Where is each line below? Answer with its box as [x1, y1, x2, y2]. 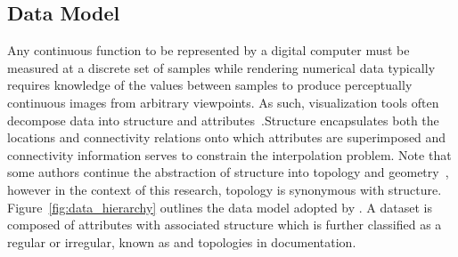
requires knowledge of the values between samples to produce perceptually [7, 76, 413, 94]
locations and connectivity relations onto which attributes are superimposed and [7, 128, 446, 147]
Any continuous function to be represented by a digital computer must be [7, 41, 410, 60]
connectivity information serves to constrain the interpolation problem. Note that [7, 145, 452, 164]
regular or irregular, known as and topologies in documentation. [7, 232, 356, 251]
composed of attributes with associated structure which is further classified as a [7, 215, 442, 234]
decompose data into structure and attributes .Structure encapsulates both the [7, 110, 439, 129]
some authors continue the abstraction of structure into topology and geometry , [7, 163, 449, 181]
